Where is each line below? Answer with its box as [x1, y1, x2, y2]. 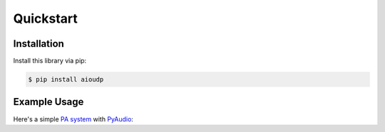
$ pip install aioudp [28, 75, 104, 84]
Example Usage [13, 96, 84, 108]
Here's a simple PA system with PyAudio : [13, 114, 133, 123]
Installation [13, 38, 64, 50]
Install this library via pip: [13, 57, 87, 65]
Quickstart [13, 11, 78, 26]
